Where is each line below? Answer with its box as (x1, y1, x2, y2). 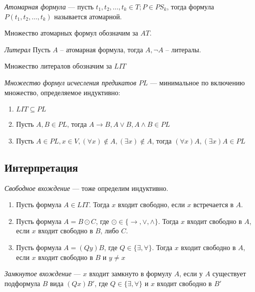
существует (212, 268, 246, 279)
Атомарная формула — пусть (4, 1, 94, 11)
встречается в (193, 199, 234, 210)
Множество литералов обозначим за (4, 61, 112, 71)
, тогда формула (166, 1, 214, 11)
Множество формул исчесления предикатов (4, 77, 136, 87)
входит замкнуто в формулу (89, 268, 172, 279)
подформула (4, 278, 40, 288)
